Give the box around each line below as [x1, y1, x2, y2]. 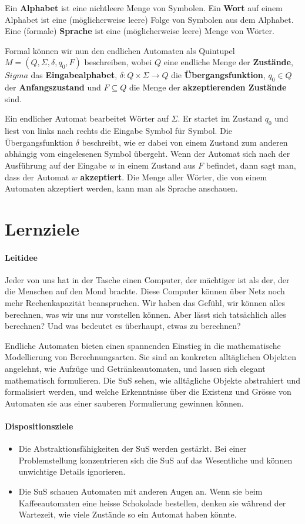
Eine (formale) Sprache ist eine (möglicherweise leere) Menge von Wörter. [5, 25, 274, 37]
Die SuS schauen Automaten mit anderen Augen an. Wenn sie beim [18, 485, 263, 497]
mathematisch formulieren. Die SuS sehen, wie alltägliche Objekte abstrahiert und [5, 374, 301, 386]
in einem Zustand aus [118, 159, 196, 171]
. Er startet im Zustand [177, 112, 262, 125]
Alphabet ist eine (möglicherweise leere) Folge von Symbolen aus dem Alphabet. [5, 13, 294, 25]
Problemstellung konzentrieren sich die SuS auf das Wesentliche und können [18, 454, 293, 466]
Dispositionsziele [5, 420, 73, 432]
